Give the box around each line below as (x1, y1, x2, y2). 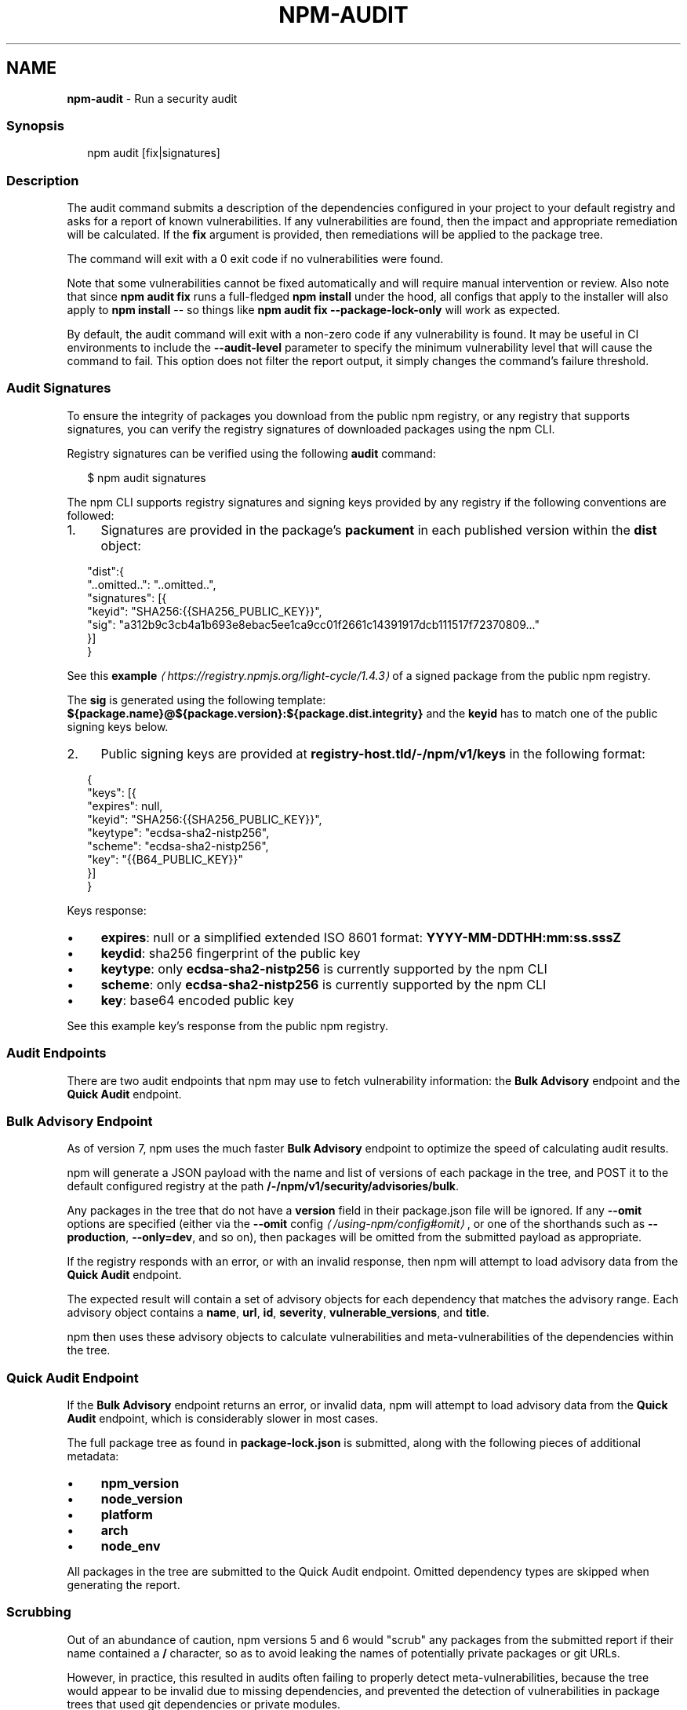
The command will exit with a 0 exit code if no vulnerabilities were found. (67, 252, 444, 266)
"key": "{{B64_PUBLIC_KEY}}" (87, 852, 244, 866)
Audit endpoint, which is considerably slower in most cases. (67, 1412, 379, 1426)
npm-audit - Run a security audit (67, 91, 238, 105)
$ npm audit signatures (87, 470, 206, 484)
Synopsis (6, 117, 64, 133)
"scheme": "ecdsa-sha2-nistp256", (87, 839, 269, 853)
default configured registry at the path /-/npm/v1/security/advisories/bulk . (67, 1179, 459, 1193)
